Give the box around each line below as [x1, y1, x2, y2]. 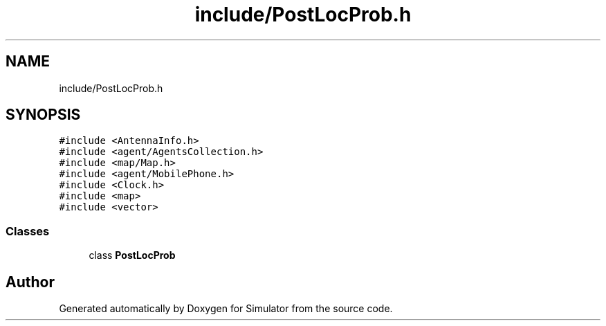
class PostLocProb [89, 249, 176, 262]
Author [6, 273, 55, 291]
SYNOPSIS [6, 106, 81, 124]
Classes [6, 224, 50, 238]
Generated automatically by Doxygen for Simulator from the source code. [59, 302, 393, 315]
